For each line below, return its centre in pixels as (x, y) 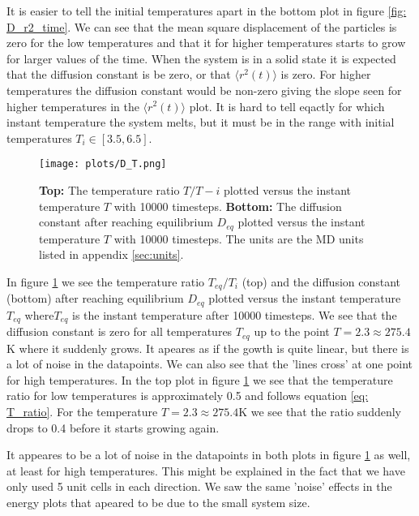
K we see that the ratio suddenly (320, 412)
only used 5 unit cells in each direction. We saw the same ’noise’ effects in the (199, 486)
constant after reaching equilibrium (126, 222)
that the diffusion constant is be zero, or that (119, 74)
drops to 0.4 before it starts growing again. (113, 427)
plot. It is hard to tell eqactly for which (287, 106)
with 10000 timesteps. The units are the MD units (239, 238)
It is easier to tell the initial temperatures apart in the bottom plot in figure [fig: (207, 11)
